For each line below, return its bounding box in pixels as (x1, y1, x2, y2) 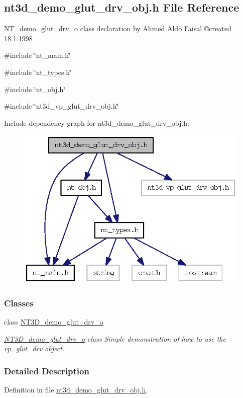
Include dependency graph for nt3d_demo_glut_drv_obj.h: (4, 117, 189, 128)
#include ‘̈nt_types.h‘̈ (4, 66, 72, 77)
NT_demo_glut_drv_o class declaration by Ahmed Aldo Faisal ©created (4, 23, 231, 34)
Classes (4, 296, 34, 309)
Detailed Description (4, 364, 89, 377)
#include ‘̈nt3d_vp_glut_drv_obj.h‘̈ (4, 101, 119, 111)
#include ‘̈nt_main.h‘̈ (4, 50, 71, 60)
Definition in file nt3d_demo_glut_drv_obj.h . (4, 384, 148, 395)
